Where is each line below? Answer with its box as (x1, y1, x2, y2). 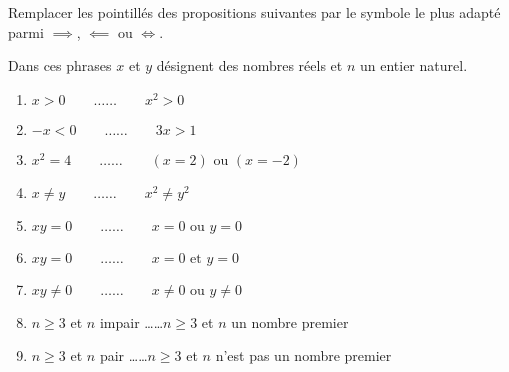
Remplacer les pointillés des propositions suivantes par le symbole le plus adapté (8, 2, 501, 22)
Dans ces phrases (8, 55, 112, 76)
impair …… (99, 311, 164, 332)
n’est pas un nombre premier (215, 345, 392, 366)
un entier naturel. (359, 55, 468, 76)
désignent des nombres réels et (156, 55, 343, 76)
